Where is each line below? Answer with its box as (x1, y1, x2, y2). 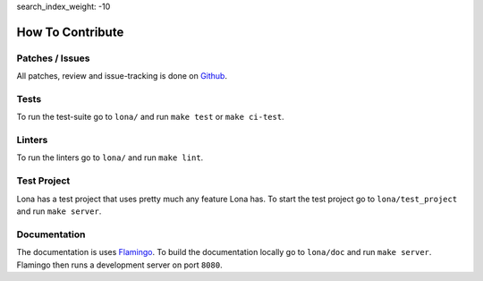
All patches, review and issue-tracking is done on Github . (16, 71, 228, 81)
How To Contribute (16, 24, 124, 39)
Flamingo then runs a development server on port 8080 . (16, 260, 223, 270)
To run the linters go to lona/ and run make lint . (16, 152, 204, 163)
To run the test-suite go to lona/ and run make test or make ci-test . (16, 112, 285, 123)
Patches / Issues (16, 52, 90, 64)
